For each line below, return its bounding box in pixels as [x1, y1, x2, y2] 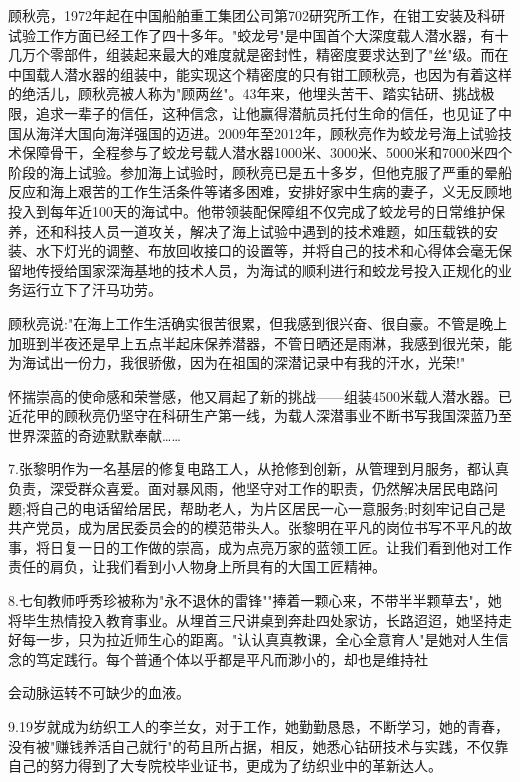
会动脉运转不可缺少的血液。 [8, 682, 190, 703]
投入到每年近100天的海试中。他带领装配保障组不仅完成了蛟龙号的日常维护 [8, 200, 491, 221]
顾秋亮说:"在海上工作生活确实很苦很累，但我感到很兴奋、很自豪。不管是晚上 [8, 312, 508, 333]
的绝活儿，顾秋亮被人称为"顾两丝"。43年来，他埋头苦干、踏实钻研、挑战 [8, 83, 481, 104]
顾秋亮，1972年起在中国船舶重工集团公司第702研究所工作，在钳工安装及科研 [8, 5, 505, 25]
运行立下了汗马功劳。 [21, 279, 162, 300]
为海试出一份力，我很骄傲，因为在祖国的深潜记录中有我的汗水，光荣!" [8, 352, 466, 373]
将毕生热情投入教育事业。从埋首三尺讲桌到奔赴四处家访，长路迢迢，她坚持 [8, 609, 498, 630]
